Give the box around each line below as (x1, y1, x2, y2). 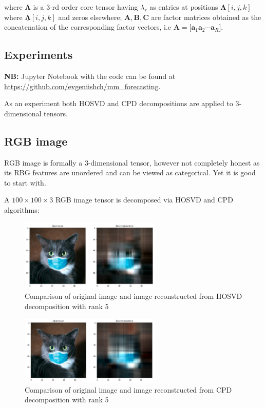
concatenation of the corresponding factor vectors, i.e (4, 22, 172, 32)
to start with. (4, 177, 46, 188)
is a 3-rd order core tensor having (33, 2, 138, 12)
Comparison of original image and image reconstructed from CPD (25, 384, 232, 395)
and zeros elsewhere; (58, 11, 122, 22)
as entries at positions (149, 2, 218, 12)
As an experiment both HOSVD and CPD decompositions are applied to (4, 98, 233, 109)
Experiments (4, 47, 73, 63)
